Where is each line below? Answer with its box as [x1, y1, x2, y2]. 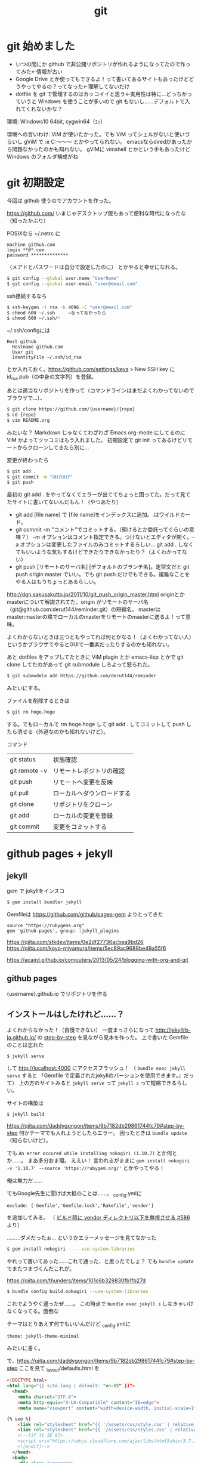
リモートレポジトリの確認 [52, 767, 125, 775]
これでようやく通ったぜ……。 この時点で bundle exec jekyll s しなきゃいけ [7, 1300, 194, 1307]
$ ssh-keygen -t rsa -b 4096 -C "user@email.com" [7, 304, 133, 310]
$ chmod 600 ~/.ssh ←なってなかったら [7, 310, 107, 316]
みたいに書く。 [7, 1344, 44, 1351]
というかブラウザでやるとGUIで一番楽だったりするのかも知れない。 [7, 641, 173, 648]
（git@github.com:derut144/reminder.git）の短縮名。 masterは [7, 606, 161, 613]
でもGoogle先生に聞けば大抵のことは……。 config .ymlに [7, 1190, 142, 1199]
